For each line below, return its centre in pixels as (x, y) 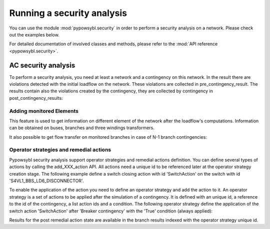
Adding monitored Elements (44, 111)
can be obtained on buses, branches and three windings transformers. (82, 128)
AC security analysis (42, 65)
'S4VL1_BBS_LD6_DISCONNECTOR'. (46, 181)
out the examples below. (34, 34)
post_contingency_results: (36, 98)
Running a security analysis (68, 13)
